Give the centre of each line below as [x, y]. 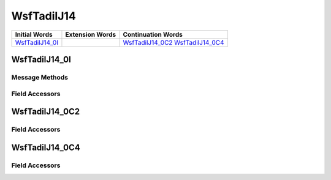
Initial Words [34, 34]
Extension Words [91, 34]
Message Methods [40, 77]
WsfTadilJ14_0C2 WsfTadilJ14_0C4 [173, 42]
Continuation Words [153, 34]
